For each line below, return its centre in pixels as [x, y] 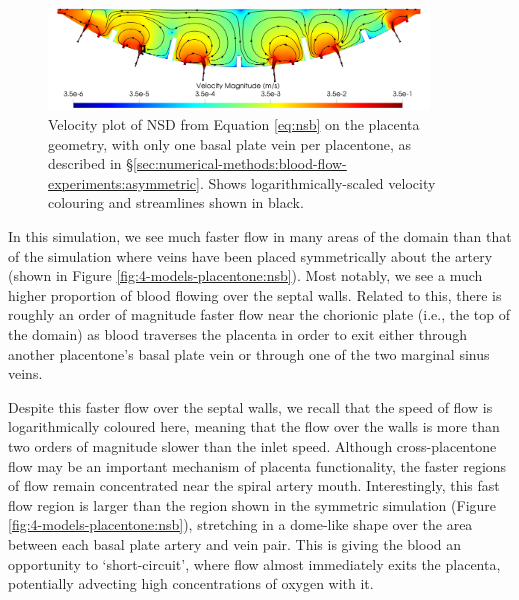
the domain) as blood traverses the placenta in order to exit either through [237, 334]
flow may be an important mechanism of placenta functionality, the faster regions [257, 465]
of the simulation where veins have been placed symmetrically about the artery [250, 255]
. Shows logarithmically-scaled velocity [317, 182]
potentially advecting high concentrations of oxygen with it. [191, 583]
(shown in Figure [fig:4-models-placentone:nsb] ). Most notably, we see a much [245, 275]
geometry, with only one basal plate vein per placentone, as [230, 143]
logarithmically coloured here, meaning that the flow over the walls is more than [254, 426]
